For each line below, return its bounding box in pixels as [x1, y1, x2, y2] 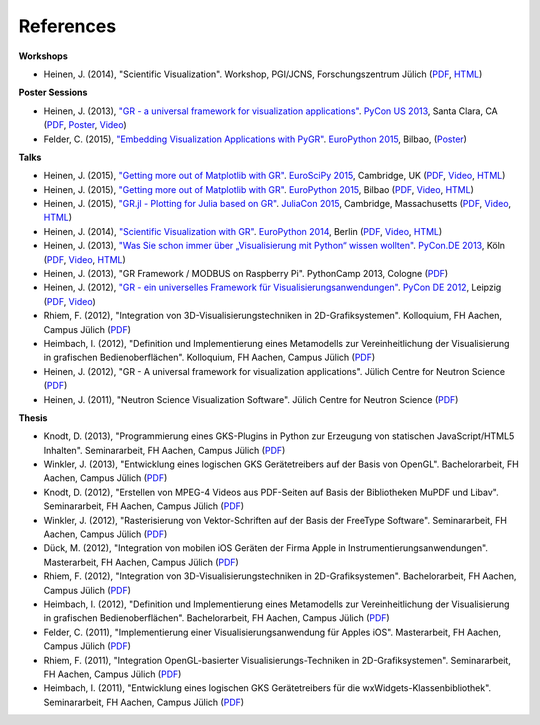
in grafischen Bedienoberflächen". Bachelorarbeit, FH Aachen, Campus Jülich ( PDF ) [43, 612, 390, 624]
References [18, 15, 117, 37]
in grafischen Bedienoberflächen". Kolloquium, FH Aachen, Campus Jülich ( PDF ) [43, 351, 376, 364]
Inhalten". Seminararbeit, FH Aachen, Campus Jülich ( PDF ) [43, 444, 286, 456]
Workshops [18, 50, 69, 62]
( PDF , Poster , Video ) [43, 119, 127, 131]
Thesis [18, 411, 48, 424]
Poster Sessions [18, 86, 88, 99]
